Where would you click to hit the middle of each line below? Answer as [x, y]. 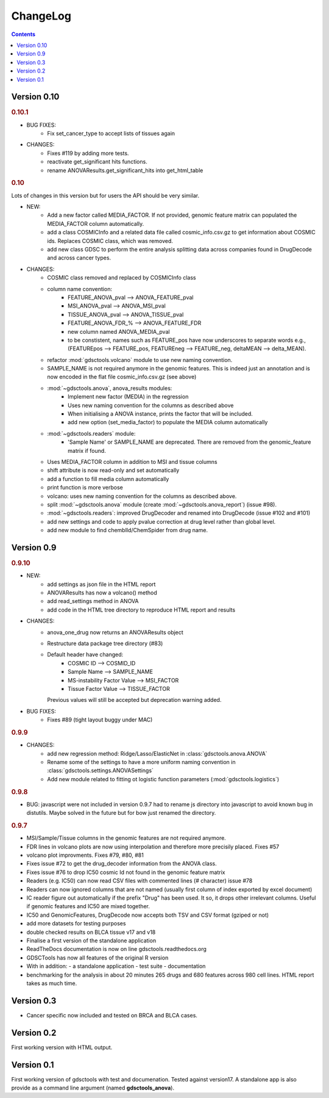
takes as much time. [52, 983]
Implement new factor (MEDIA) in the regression [128, 397]
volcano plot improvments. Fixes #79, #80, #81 [85, 855]
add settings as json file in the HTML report [101, 584]
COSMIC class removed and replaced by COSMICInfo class [122, 278]
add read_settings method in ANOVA [93, 601]
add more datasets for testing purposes [76, 923]
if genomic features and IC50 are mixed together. [88, 906]
